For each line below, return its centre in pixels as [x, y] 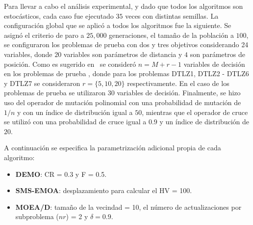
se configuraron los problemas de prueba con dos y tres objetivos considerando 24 [126, 44]
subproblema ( [37, 216]
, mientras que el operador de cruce [195, 112]
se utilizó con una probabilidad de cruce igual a [75, 122]
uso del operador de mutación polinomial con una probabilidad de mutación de [123, 102]
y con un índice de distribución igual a [75, 112]
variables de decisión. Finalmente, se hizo [179, 93]
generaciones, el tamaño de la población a [171, 35]
